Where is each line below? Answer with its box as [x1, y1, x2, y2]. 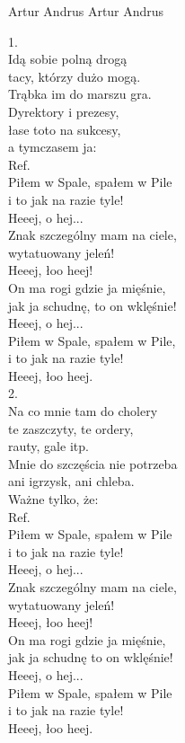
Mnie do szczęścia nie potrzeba [8, 454, 178, 473]
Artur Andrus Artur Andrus [8, 2, 164, 20]
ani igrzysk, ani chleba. [8, 472, 135, 491]
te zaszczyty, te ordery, [8, 419, 134, 438]
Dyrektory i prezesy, [8, 102, 119, 120]
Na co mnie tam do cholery [8, 402, 158, 420]
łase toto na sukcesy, [8, 119, 121, 138]
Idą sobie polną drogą [8, 49, 128, 68]
